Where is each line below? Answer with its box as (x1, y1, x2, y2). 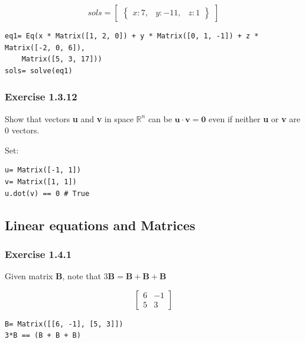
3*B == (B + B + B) (5, 331, 81, 340)
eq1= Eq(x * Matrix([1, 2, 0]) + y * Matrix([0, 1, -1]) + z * (5, 32, 259, 40)
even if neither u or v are (209, 112, 300, 125)
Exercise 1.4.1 (5, 246, 72, 261)
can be (148, 112, 172, 125)
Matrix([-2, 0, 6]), (5, 43, 86, 52)
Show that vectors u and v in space (5, 112, 134, 125)
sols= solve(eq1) (5, 66, 73, 75)
